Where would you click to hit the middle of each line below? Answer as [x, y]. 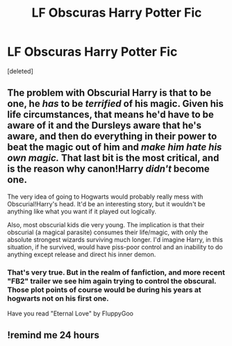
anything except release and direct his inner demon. [82, 254]
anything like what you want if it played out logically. [82, 211]
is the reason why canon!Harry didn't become [108, 169]
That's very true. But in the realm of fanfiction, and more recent [116, 272]
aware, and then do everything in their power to [112, 137]
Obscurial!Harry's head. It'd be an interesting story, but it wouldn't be [106, 204]
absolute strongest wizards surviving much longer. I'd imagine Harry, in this [115, 239]
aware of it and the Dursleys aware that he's [105, 125]
